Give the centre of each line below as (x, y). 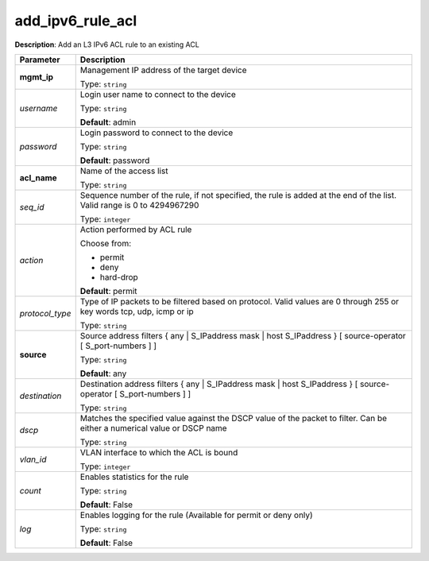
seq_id (32, 207)
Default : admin (108, 122)
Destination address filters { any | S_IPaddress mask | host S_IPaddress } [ (219, 384)
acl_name (38, 177)
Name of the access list (124, 171)
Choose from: (106, 243)
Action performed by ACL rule (136, 229)
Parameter (40, 60)
